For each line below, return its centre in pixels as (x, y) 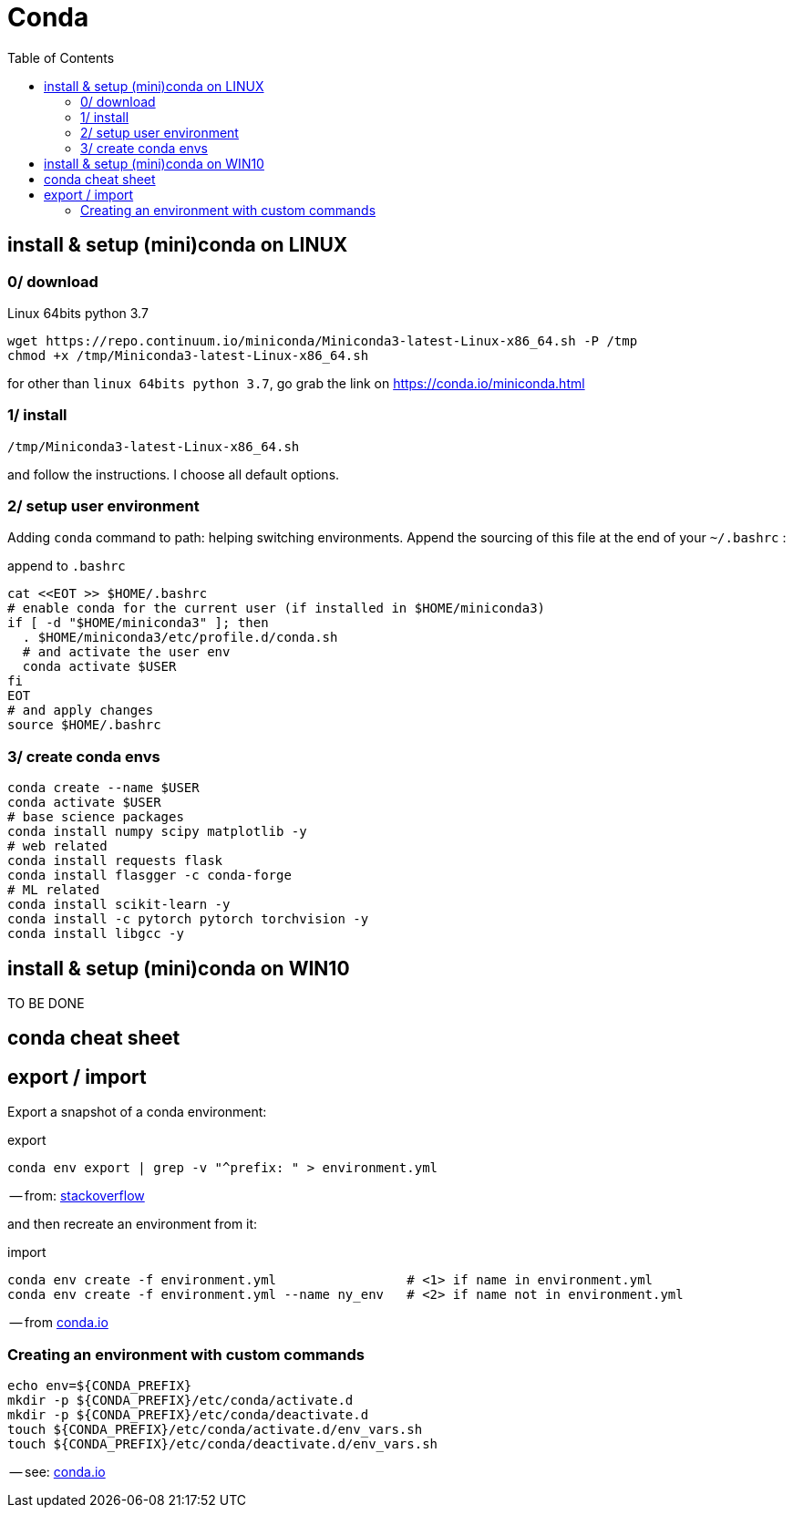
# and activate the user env (126, 652)
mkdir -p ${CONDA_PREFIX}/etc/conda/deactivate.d (188, 1415)
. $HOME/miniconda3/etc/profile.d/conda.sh (180, 638)
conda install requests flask (115, 861)
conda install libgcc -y (96, 934)
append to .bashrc (67, 566)
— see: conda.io (57, 1472)
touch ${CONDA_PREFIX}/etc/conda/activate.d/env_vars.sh (215, 1430)
